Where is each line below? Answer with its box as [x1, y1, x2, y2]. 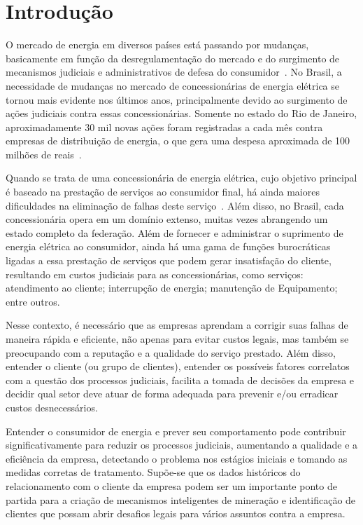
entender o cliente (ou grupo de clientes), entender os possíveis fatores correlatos [6, 359, 350, 374]
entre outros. [6, 294, 60, 308]
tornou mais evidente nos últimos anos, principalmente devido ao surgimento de [6, 92, 348, 107]
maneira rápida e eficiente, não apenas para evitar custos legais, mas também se [6, 332, 349, 346]
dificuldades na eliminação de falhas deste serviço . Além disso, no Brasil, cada [6, 198, 344, 212]
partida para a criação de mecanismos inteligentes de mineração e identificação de [6, 492, 356, 507]
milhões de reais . [6, 146, 82, 161]
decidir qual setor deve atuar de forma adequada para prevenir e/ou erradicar [6, 386, 339, 401]
